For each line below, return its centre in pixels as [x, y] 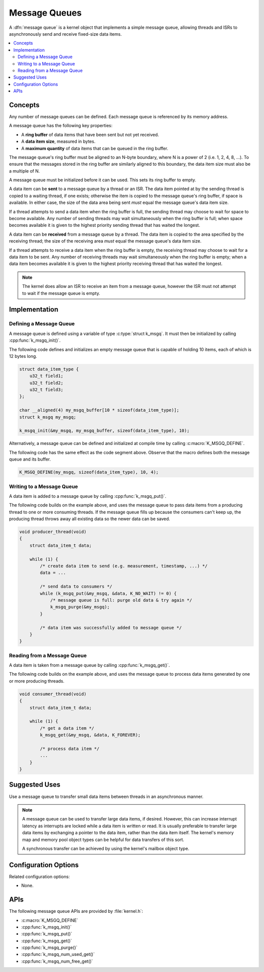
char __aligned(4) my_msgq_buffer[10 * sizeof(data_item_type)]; [99, 410]
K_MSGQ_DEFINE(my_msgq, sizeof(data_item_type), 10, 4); [89, 472]
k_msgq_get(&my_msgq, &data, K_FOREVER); [90, 735]
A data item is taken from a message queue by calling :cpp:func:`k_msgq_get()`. [89, 665]
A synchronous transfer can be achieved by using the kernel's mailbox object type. [106, 848]
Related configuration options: [40, 876]
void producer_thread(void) [53, 532]
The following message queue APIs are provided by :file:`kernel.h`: [76, 911]
